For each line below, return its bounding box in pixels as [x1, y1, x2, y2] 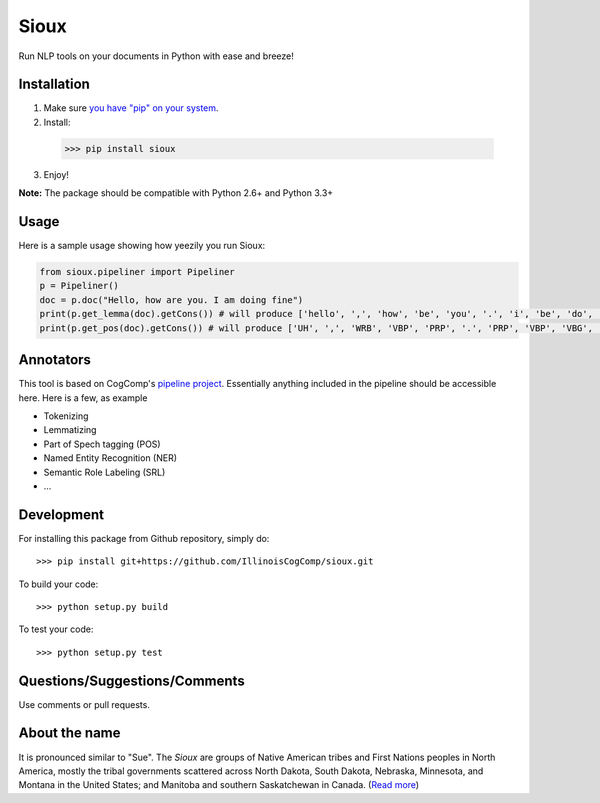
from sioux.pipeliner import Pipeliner [39, 266, 235, 278]
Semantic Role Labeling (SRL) [43, 466, 166, 478]
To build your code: [18, 578, 99, 590]
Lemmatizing [43, 424, 97, 436]
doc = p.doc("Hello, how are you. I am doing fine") [39, 294, 304, 305]
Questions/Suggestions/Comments [18, 672, 245, 689]
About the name [18, 725, 121, 742]
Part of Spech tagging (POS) [43, 438, 161, 450]
